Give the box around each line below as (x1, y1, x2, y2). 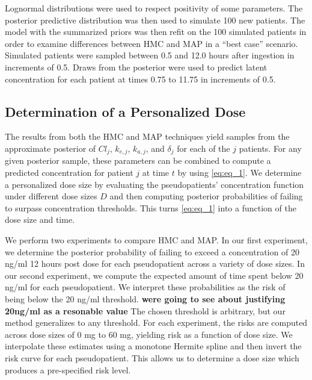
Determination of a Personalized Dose (5, 102, 246, 120)
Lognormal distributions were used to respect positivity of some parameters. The (5, 2, 303, 14)
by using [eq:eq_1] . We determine (177, 166, 302, 178)
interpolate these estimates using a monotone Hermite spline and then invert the (5, 340, 302, 352)
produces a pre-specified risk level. (5, 363, 131, 376)
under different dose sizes (5, 190, 97, 202)
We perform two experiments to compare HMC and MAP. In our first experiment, (5, 233, 308, 246)
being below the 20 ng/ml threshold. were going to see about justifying (5, 292, 286, 305)
